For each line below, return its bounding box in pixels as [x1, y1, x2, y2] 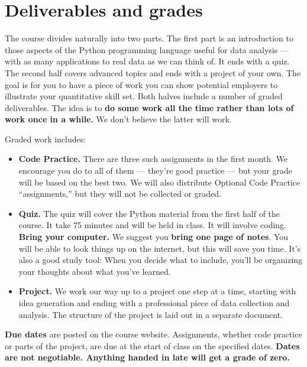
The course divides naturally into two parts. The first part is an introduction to [5, 32, 293, 44]
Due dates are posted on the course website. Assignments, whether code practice [5, 328, 302, 340]
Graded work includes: [5, 132, 86, 145]
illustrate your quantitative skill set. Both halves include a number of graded [5, 90, 283, 102]
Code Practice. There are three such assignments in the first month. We [18, 152, 288, 165]
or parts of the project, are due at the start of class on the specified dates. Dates [5, 339, 300, 352]
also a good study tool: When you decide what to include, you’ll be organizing [18, 254, 303, 266]
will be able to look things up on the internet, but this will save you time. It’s [18, 242, 301, 254]
